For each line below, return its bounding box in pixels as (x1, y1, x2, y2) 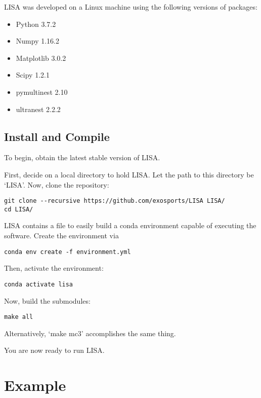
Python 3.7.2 (16, 18, 56, 29)
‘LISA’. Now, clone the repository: (4, 179, 109, 190)
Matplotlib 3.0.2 (16, 52, 66, 63)
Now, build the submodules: (4, 295, 91, 306)
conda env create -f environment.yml (4, 248, 131, 256)
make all (4, 313, 33, 321)
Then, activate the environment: (4, 263, 104, 273)
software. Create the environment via (4, 230, 119, 241)
